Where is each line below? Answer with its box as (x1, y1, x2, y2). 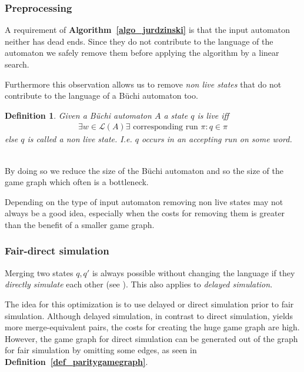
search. (5, 58, 29, 70)
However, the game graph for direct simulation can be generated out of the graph (5, 332, 298, 344)
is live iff (197, 109, 229, 121)
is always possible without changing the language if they (92, 266, 295, 279)
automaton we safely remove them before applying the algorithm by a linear (5, 46, 279, 59)
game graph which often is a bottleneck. (5, 176, 149, 188)
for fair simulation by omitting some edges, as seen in (5, 344, 197, 356)
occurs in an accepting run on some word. (142, 133, 292, 145)
